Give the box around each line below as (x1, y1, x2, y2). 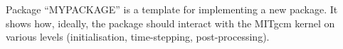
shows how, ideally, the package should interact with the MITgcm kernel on (6, 15, 335, 30)
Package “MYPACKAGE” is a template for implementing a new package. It (6, 2, 338, 16)
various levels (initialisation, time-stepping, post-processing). (6, 29, 270, 44)
